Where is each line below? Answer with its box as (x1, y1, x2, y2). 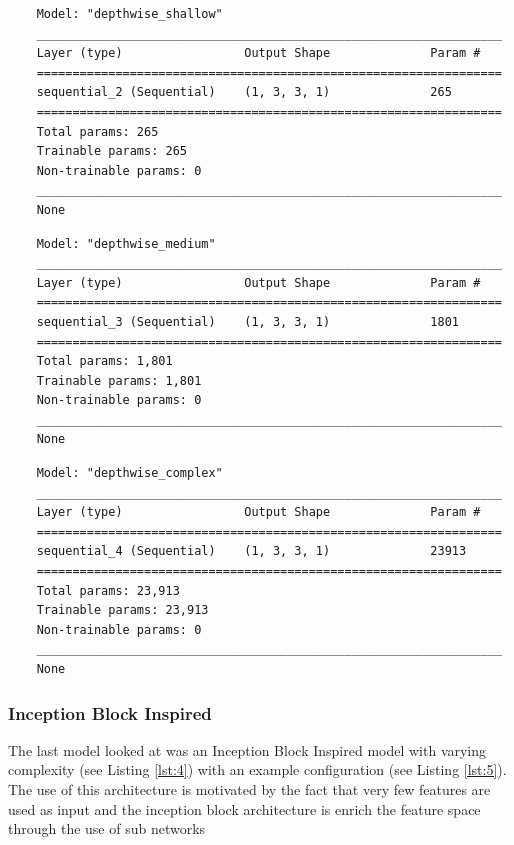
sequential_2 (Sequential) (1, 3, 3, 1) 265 (36, 85, 452, 100)
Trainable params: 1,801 (36, 373, 202, 388)
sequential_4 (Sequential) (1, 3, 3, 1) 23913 (36, 544, 467, 559)
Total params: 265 (36, 124, 159, 139)
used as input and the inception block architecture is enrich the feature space (8, 798, 481, 819)
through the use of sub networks (8, 818, 206, 839)
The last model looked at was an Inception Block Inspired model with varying (8, 739, 487, 760)
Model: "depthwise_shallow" (36, 7, 223, 21)
